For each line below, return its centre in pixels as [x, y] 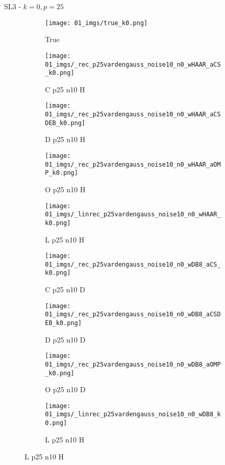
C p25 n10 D [65, 289]
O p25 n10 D [65, 389]
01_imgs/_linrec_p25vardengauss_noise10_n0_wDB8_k [133, 415]
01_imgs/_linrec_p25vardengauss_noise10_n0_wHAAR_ [133, 215]
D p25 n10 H [65, 139]
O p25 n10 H [65, 189]
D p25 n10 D [65, 339]
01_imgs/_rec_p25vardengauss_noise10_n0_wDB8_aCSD [133, 315]
